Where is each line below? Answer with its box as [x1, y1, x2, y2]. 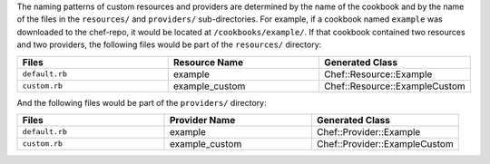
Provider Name [169, 113, 236, 126]
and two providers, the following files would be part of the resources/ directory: [16, 39, 322, 50]
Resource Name [172, 55, 244, 68]
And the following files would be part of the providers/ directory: [16, 97, 267, 108]
